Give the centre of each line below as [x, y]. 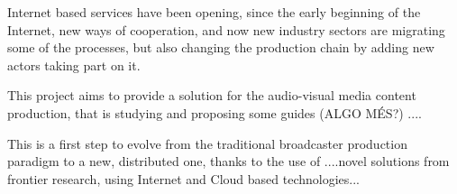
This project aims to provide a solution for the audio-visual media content [212, 95]
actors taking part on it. [74, 65]
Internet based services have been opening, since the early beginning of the [214, 12]
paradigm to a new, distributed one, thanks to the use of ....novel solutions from [228, 161]
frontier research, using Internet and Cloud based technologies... [183, 178]
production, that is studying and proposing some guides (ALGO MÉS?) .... [215, 112]
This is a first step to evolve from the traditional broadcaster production [207, 143]
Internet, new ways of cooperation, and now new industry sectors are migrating [226, 29]
